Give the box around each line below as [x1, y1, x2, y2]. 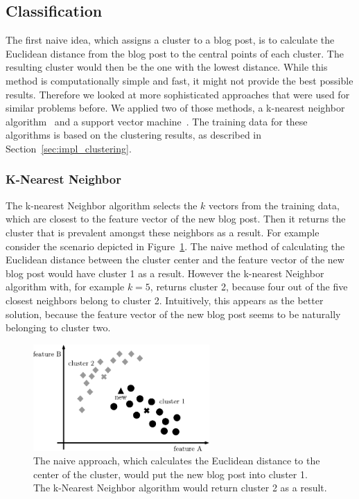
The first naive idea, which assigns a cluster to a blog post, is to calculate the [6, 33, 335, 47]
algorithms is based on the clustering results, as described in [6, 128, 262, 142]
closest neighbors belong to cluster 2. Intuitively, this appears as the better [6, 292, 324, 307]
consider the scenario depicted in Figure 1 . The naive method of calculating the [6, 238, 345, 253]
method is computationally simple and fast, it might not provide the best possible [6, 73, 353, 87]
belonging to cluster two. [6, 320, 111, 335]
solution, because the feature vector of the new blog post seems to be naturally [6, 306, 341, 321]
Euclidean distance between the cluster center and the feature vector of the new [6, 252, 344, 267]
